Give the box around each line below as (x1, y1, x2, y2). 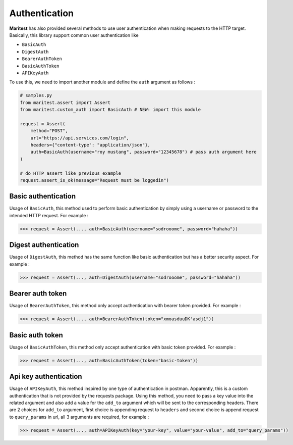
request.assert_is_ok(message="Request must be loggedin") (20, 177, 169, 183)
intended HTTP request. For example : (9, 212, 89, 218)
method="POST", (30, 128, 68, 134)
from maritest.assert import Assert (20, 100, 111, 106)
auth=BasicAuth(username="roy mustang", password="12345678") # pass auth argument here (30, 149, 257, 155)
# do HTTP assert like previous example (20, 170, 121, 176)
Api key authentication (9, 372, 83, 381)
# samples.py (20, 92, 52, 98)
